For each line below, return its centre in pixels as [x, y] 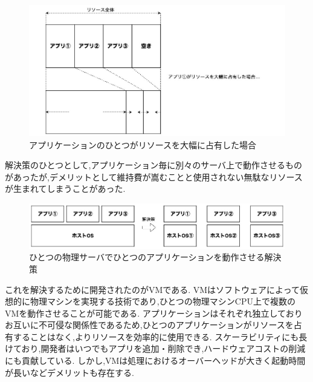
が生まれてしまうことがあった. [65, 189]
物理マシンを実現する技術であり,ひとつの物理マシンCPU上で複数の [163, 301]
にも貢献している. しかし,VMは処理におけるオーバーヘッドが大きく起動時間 [155, 361]
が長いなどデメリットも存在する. [69, 372]
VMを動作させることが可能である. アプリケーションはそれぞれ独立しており [154, 313]
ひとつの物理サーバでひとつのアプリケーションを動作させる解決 [155, 257]
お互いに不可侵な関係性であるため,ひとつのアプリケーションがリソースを [149, 325]
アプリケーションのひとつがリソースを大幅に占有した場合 [143, 144]
